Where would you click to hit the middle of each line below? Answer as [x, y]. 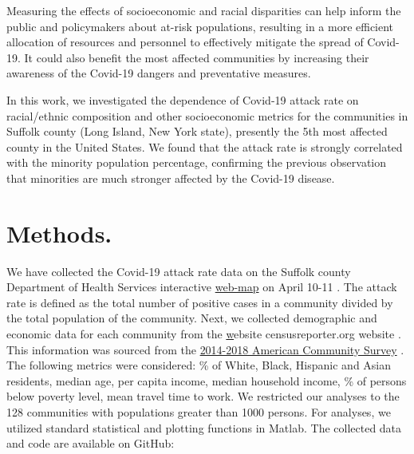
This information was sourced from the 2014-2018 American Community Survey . [205, 349]
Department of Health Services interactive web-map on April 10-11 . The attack [202, 287]
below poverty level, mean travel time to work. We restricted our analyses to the [203, 396]
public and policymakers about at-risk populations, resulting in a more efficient [200, 26]
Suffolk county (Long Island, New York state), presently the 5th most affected [197, 131]
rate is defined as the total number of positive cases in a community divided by [200, 302]
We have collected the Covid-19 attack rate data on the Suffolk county [179, 271]
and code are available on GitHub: [91, 443]
